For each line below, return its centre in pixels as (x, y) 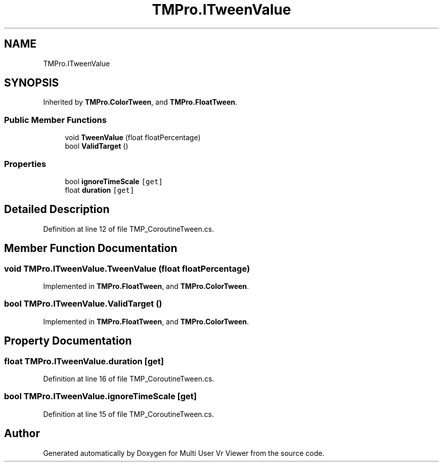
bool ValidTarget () (97, 146)
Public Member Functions (55, 120)
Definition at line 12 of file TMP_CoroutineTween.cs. (129, 229)
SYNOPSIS (32, 83)
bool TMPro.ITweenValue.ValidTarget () (83, 304)
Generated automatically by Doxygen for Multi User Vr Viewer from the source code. (184, 453)
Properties (25, 164)
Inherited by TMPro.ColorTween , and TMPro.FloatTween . (140, 102)
